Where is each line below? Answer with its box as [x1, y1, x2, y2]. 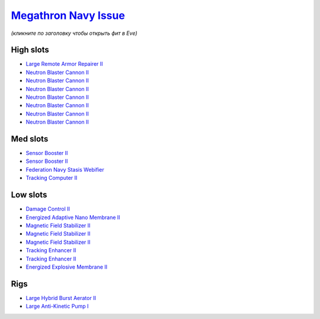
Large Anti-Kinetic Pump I [25, 302, 89, 310]
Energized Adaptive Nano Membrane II [25, 214, 121, 221]
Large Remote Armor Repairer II [25, 60, 103, 67]
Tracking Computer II [25, 175, 78, 182]
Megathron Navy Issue [11, 9, 126, 22]
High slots [11, 45, 50, 55]
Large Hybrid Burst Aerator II [25, 294, 96, 301]
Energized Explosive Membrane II [25, 263, 108, 270]
